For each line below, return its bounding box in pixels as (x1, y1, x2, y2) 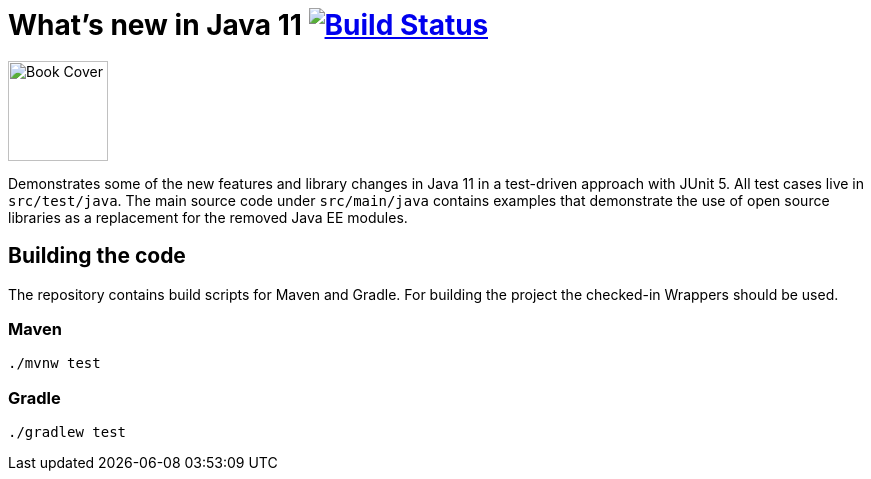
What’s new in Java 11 (8, 8, 302, 42)
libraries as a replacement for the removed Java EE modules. (8, 208, 408, 226)
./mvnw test (8, 355, 101, 372)
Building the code (8, 243, 186, 269)
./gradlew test (8, 424, 127, 441)
